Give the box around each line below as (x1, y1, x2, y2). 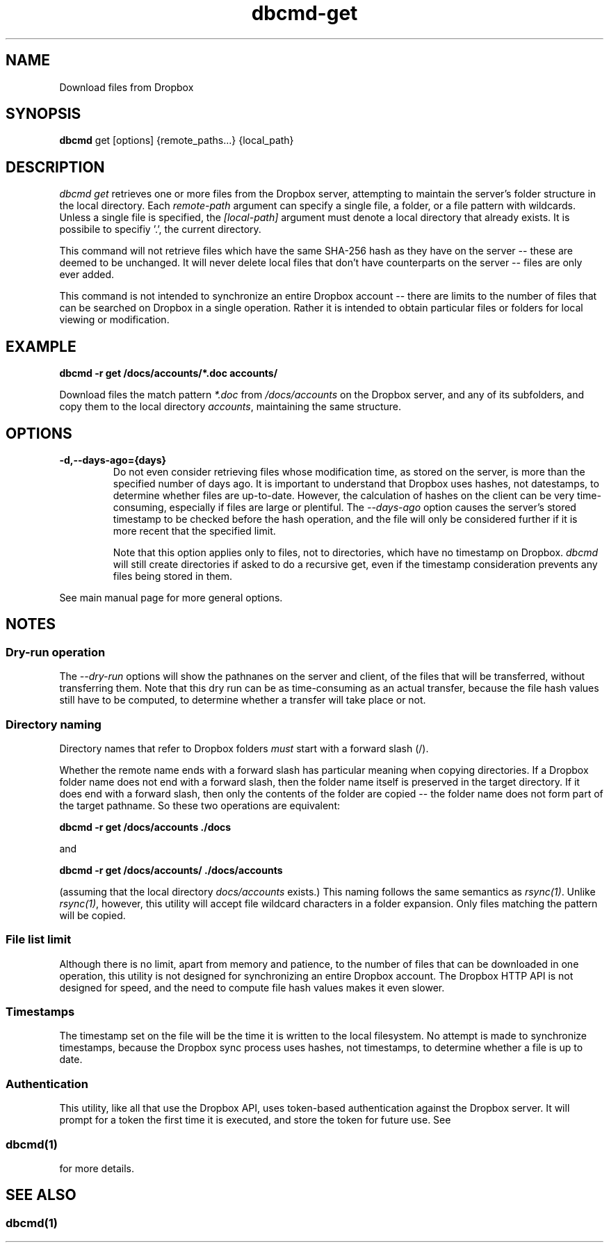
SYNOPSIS (6, 105, 81, 123)
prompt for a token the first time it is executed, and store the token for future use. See (59, 1114, 451, 1126)
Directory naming (6, 717, 101, 731)
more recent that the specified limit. (113, 524, 276, 537)
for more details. (59, 1162, 135, 1174)
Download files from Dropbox (59, 81, 194, 93)
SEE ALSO (6, 1186, 76, 1204)
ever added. (59, 268, 115, 281)
